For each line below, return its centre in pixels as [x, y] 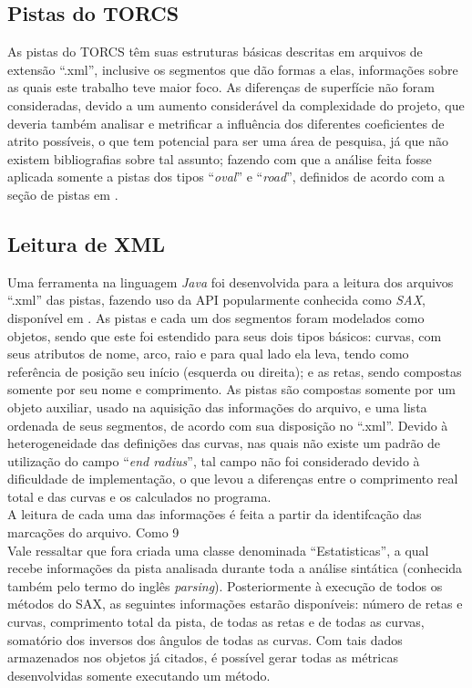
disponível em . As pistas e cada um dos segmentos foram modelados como [216, 317]
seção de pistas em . [63, 194]
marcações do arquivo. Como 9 [93, 532]
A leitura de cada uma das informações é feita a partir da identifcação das [215, 514]
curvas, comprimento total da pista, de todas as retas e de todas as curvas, [216, 622]
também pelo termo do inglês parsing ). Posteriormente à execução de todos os [225, 585]
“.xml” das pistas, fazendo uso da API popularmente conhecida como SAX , [216, 300]
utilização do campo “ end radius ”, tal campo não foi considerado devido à [214, 460]
